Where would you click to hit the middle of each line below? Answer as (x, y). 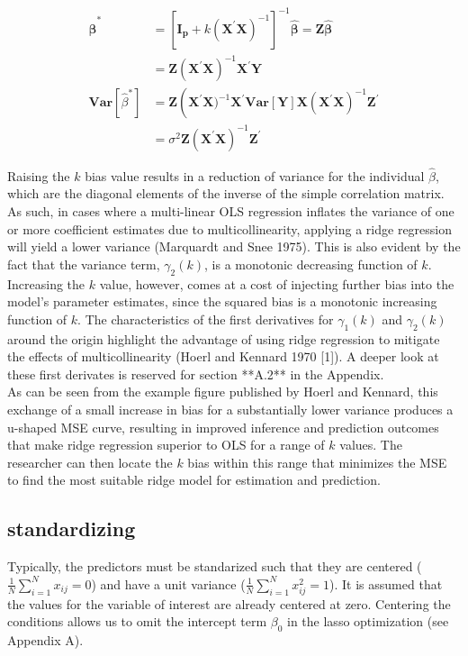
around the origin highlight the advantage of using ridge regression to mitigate (224, 338)
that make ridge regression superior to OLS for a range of (166, 445)
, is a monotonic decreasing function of (311, 264)
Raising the (39, 175)
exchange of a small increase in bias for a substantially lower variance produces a (230, 409)
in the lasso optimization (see (368, 621)
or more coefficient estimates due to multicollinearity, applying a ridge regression (230, 228)
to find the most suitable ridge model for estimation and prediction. (194, 480)
